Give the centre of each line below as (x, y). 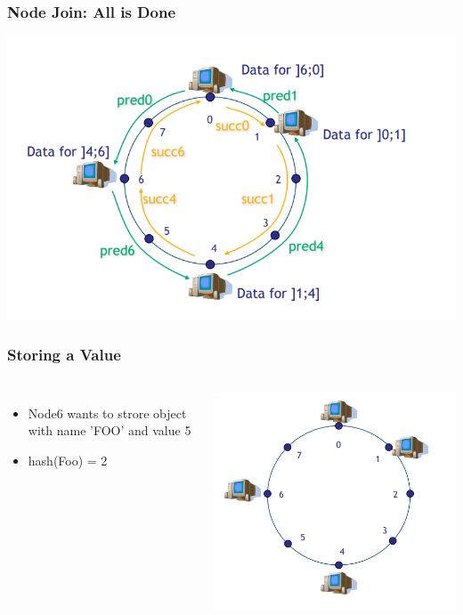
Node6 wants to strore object (107, 413)
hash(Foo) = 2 (68, 460)
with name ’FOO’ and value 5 (110, 430)
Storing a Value (64, 355)
